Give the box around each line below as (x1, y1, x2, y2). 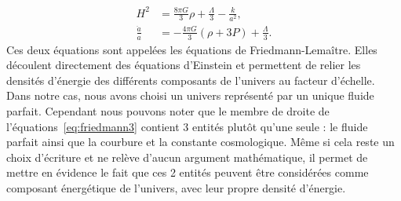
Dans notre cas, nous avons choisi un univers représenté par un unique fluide (6, 87, 374, 104)
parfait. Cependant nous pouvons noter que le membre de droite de (6, 102, 330, 119)
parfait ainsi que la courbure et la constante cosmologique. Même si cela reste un (6, 133, 395, 150)
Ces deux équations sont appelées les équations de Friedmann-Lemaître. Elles (6, 41, 377, 57)
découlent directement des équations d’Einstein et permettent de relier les (6, 57, 361, 73)
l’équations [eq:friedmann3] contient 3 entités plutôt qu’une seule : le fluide (6, 118, 368, 134)
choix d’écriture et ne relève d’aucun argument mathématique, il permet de (6, 148, 368, 165)
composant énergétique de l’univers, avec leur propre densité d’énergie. (6, 179, 346, 196)
